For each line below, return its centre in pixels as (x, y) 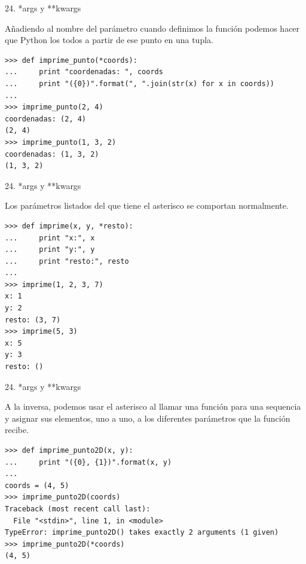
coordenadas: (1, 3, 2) (52, 154)
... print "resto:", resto (67, 261)
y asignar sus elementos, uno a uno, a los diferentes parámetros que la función (148, 418)
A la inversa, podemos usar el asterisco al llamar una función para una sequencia (153, 406)
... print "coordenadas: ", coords (84, 72)
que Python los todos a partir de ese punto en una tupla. (109, 40)
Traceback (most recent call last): (78, 509)
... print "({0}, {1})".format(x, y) (88, 462)
